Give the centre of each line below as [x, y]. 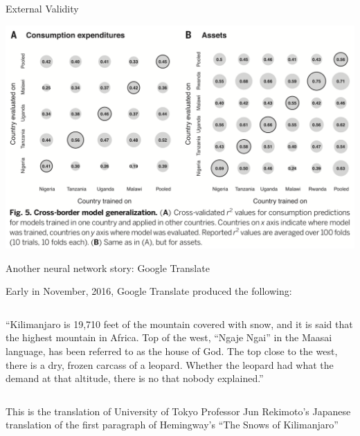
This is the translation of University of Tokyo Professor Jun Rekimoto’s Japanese [178, 411]
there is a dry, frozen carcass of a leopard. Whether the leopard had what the [170, 364]
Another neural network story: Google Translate [108, 267]
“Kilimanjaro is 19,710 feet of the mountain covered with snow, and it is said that [179, 324]
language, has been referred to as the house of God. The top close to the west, [172, 351]
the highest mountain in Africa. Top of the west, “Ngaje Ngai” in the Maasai [169, 337]
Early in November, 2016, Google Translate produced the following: [149, 291]
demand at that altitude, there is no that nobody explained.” [135, 378]
